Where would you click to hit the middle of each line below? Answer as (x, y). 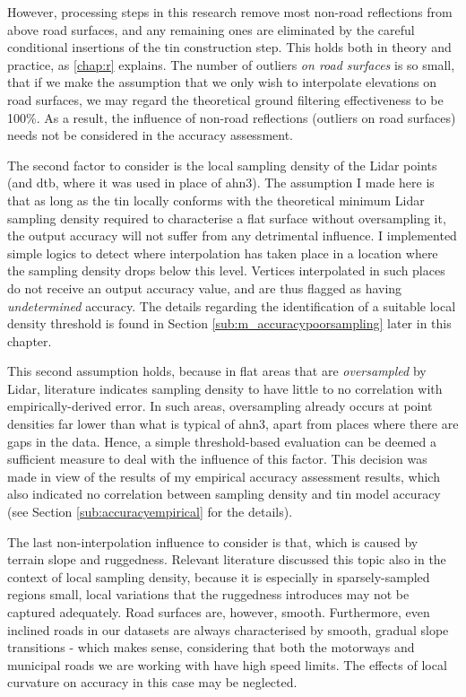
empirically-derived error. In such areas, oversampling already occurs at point (220, 406)
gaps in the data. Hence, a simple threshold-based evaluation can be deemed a (222, 441)
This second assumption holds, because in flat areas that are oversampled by (217, 371)
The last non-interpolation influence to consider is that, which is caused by (213, 541)
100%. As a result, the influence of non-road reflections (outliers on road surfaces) (232, 117)
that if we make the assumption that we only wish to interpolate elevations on (222, 82)
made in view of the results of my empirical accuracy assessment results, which (224, 476)
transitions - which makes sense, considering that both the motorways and (211, 647)
